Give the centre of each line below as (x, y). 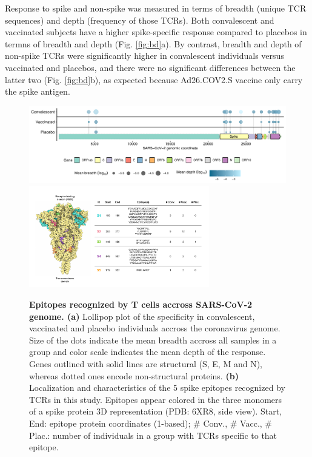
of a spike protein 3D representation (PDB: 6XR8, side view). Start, (156, 411)
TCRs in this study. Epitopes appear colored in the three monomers (156, 399)
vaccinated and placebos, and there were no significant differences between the (150, 67)
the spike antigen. (38, 91)
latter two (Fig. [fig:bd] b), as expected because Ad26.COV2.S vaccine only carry (154, 79)
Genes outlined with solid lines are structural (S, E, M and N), (146, 363)
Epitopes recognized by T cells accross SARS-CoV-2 (141, 304)
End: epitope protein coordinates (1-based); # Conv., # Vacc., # (151, 423)
